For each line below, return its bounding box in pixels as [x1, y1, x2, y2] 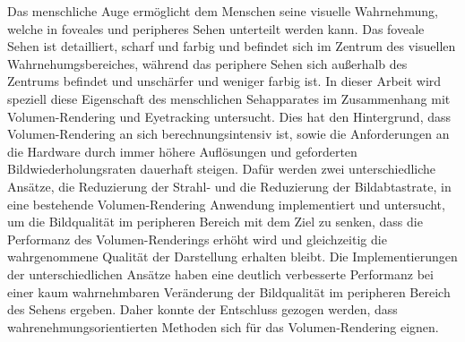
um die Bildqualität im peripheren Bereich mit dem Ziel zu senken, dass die [7, 212, 423, 231]
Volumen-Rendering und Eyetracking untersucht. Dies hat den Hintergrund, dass [7, 107, 452, 125]
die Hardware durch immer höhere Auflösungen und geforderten [7, 141, 357, 160]
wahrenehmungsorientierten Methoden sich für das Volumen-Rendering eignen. [7, 317, 439, 336]
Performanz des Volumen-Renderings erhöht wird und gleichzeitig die [7, 229, 387, 248]
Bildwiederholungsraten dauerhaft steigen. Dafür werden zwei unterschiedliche [7, 159, 436, 178]
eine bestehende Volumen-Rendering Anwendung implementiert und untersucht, [7, 194, 445, 213]
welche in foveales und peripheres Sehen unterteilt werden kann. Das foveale [7, 19, 425, 38]
